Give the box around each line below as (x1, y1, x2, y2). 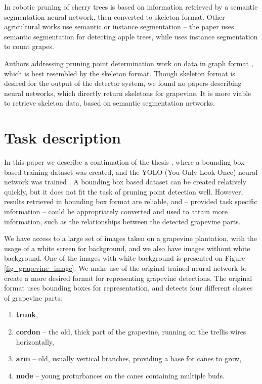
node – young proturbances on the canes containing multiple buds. (16, 370, 225, 380)
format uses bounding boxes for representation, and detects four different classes (4, 282, 253, 293)
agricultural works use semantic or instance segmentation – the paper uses (4, 21, 234, 32)
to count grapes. (4, 41, 54, 52)
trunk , (16, 309, 38, 320)
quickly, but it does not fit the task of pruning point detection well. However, (4, 186, 243, 197)
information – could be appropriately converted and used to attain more (4, 206, 228, 217)
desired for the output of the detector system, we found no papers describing (4, 78, 242, 88)
